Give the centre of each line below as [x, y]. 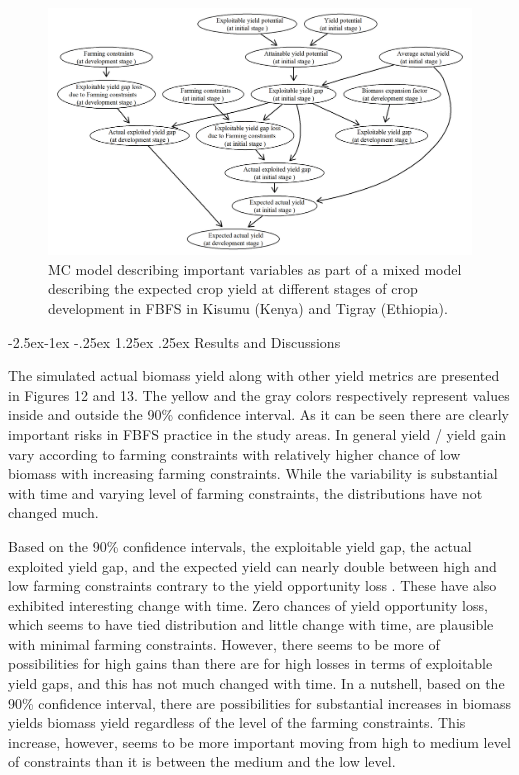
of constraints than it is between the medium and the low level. [202, 761]
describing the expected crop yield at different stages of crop [233, 288]
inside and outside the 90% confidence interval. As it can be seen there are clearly [258, 414]
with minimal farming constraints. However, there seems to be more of [224, 643]
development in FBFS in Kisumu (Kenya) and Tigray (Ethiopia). [248, 307]
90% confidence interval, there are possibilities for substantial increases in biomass [259, 702]
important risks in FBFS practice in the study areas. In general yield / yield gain [257, 433]
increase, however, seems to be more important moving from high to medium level [259, 741]
